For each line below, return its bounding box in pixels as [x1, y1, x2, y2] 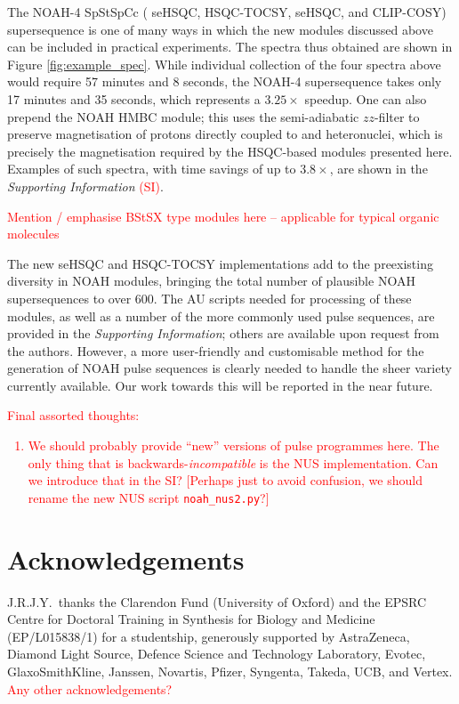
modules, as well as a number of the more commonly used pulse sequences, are [7, 306, 435, 325]
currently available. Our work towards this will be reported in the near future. [7, 376, 433, 394]
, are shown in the [329, 159, 428, 178]
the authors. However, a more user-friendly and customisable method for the [7, 341, 424, 360]
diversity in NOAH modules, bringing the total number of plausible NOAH [7, 271, 415, 290]
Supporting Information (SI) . [7, 176, 164, 195]
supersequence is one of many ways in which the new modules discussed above [7, 20, 433, 38]
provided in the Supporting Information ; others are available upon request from [7, 324, 439, 343]
